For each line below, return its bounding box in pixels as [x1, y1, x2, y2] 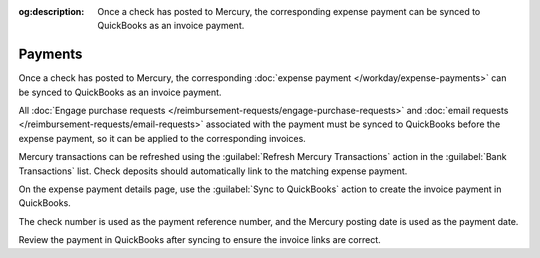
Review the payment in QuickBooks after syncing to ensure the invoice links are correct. [18, 234, 382, 246]
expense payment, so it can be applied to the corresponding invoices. [18, 132, 307, 144]
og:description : [18, 6, 85, 17]
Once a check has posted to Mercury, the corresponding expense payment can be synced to [97, 6, 481, 17]
